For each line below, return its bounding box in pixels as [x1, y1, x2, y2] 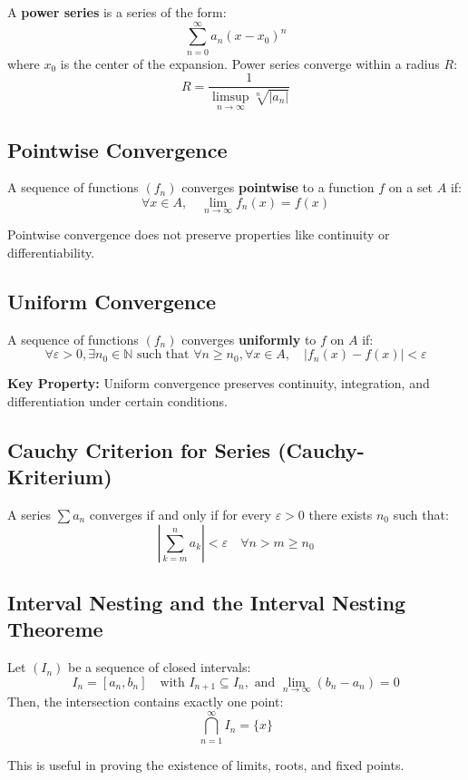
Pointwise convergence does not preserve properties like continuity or [7, 225, 390, 244]
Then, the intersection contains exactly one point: [7, 692, 284, 710]
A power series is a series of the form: [7, 3, 227, 21]
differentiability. [7, 242, 95, 261]
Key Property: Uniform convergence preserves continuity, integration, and [7, 374, 430, 393]
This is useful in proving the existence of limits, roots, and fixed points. [7, 755, 405, 774]
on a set [388, 178, 434, 197]
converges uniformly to [181, 329, 317, 348]
